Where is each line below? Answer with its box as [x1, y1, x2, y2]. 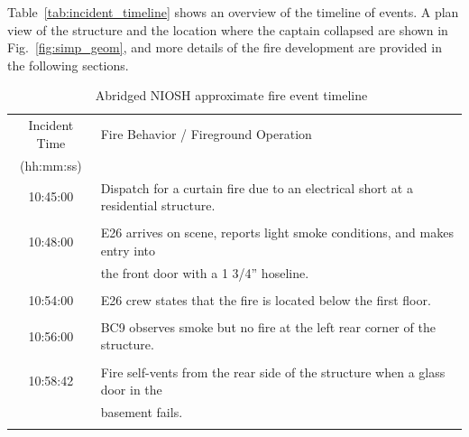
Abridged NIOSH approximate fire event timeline [95, 86, 368, 105]
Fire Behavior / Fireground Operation [100, 125, 312, 144]
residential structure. [100, 196, 216, 215]
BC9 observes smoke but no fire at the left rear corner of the [100, 317, 436, 336]
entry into [100, 240, 155, 259]
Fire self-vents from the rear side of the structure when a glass [100, 362, 446, 381]
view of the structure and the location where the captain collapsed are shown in [7, 20, 448, 39]
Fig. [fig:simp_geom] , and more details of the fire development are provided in [7, 38, 442, 57]
